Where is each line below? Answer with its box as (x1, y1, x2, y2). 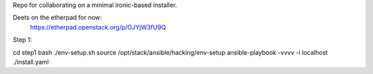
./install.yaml (12, 58, 49, 66)
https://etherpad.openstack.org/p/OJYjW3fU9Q (30, 23, 166, 31)
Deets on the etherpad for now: (12, 14, 102, 22)
